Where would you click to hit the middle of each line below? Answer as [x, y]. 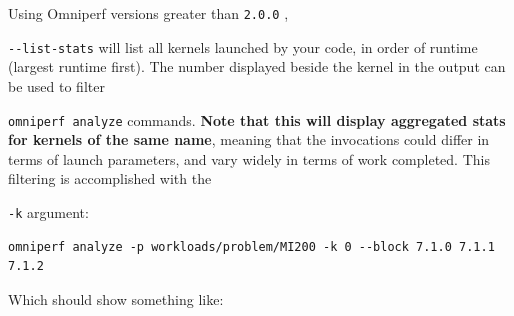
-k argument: [48, 211]
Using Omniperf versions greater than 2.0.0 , [148, 13]
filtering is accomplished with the [110, 178]
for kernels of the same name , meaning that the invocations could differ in [249, 139]
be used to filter [56, 85]
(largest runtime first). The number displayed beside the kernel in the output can [257, 66]
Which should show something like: [116, 298]
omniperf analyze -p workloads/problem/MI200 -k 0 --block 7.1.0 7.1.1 [251, 246]
